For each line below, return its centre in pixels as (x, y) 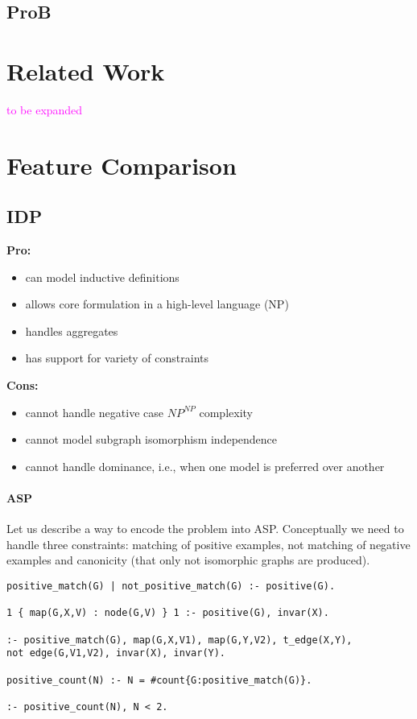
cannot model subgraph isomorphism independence (151, 439)
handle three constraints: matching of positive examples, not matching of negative (208, 544)
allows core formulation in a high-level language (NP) (157, 304)
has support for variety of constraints (117, 358)
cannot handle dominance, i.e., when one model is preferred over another (205, 466)
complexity (226, 412)
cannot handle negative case (94, 412)
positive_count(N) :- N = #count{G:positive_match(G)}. (159, 680)
